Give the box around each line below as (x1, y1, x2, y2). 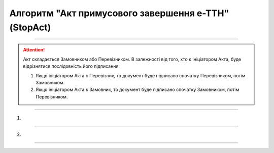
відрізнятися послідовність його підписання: (23, 63, 120, 69)
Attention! (23, 47, 45, 53)
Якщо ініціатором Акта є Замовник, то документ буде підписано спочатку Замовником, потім (36, 86, 239, 93)
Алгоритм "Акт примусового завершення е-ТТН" (9, 8, 229, 19)
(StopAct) (9, 22, 51, 33)
